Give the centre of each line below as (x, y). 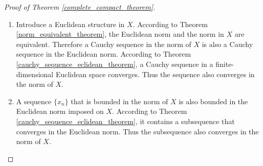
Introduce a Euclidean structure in (70, 24)
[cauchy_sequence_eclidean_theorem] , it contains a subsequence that (125, 121)
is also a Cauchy (227, 44)
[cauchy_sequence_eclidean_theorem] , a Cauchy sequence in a (115, 64)
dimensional (35, 74)
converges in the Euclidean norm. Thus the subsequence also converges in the (137, 131)
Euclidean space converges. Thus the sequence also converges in (155, 74)
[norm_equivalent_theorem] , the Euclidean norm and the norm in (120, 34)
